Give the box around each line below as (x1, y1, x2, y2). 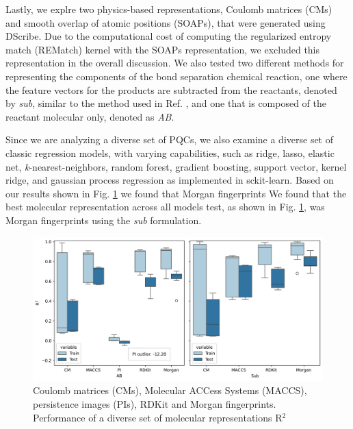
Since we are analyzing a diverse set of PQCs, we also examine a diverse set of (5, 132, 334, 147)
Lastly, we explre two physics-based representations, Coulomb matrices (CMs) (5, 2, 332, 16)
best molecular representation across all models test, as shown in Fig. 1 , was (5, 199, 325, 214)
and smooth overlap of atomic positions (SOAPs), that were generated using (5, 15, 326, 29)
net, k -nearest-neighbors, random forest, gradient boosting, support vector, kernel (5, 159, 347, 173)
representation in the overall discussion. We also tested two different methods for (5, 56, 344, 70)
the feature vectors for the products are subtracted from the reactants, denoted (5, 82, 337, 97)
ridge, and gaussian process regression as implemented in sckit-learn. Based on (5, 173, 334, 187)
